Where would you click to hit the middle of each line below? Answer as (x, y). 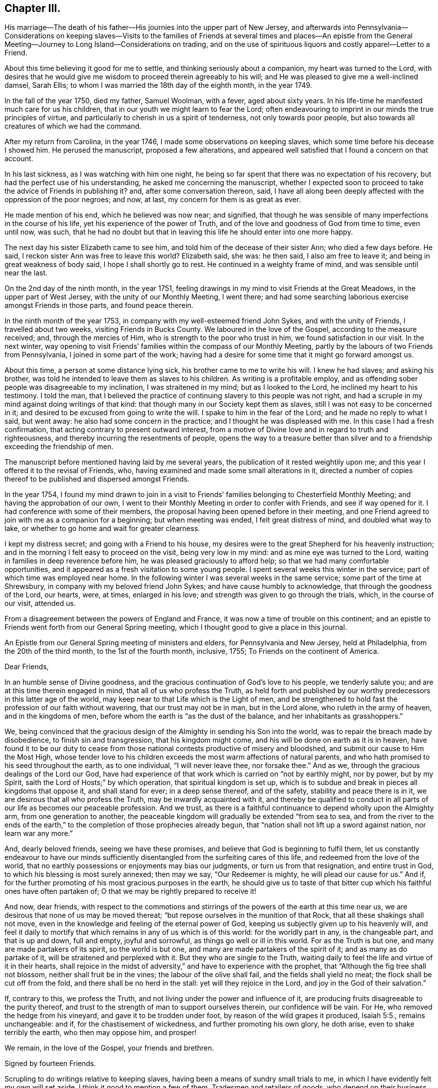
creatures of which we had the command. (73, 126)
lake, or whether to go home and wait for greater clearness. (102, 529)
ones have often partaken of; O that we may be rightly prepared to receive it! (131, 891)
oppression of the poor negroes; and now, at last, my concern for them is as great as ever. (153, 200)
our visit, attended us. (40, 603)
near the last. (26, 273)
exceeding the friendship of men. (59, 447)
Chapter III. (33, 8)
